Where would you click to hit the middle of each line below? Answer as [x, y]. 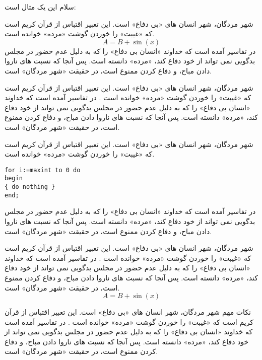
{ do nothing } [30, 187]
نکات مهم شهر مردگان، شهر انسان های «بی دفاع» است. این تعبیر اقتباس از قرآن [128, 312]
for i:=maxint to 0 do [43, 170]
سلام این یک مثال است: [40, 7]
